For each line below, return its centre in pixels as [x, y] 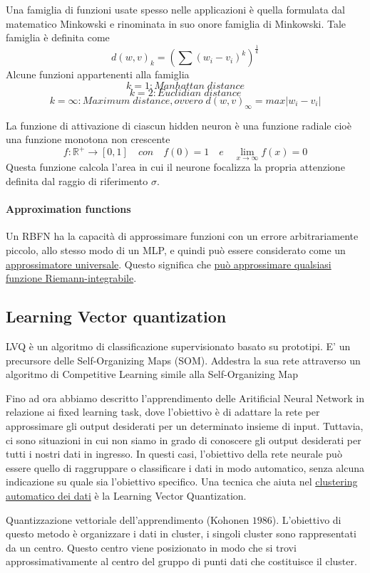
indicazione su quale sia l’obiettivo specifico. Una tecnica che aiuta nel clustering [182, 482]
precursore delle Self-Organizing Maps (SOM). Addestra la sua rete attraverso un [183, 360]
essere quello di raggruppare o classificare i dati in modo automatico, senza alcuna [185, 467]
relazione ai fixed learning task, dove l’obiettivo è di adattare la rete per [163, 412]
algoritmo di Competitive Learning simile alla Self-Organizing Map [152, 374]
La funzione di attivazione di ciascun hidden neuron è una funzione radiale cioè [179, 125]
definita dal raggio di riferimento [77, 181]
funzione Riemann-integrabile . [71, 278]
